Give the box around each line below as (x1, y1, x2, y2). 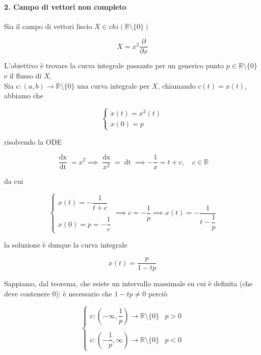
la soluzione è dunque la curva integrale (4, 239, 127, 250)
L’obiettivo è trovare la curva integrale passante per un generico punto (4, 60, 224, 71)
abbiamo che (4, 90, 43, 101)
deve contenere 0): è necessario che (4, 288, 112, 298)
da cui (4, 176, 23, 186)
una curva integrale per (77, 80, 150, 91)
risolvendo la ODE (4, 136, 62, 147)
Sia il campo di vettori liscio (4, 20, 92, 31)
